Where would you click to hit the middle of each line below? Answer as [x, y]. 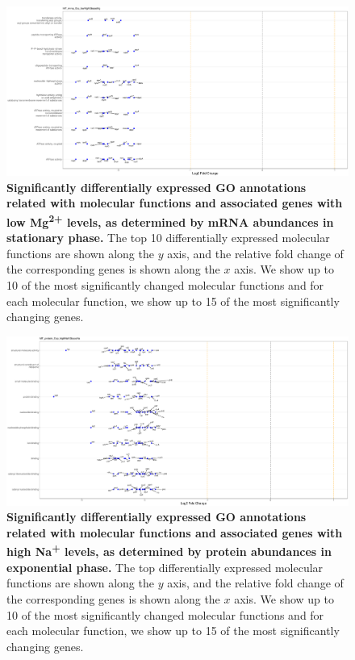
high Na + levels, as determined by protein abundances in [169, 550]
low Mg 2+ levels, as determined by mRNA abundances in [170, 220]
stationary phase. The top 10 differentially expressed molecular [168, 238]
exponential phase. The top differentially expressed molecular [165, 567]
